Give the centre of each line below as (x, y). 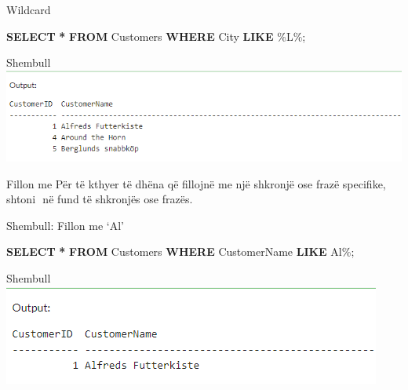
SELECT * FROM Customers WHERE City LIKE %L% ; (156, 36)
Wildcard (29, 9)
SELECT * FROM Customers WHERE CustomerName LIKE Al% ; (180, 251)
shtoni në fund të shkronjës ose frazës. (100, 199)
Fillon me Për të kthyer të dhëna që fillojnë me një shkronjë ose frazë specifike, (196, 183)
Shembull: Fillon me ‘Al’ (65, 225)
